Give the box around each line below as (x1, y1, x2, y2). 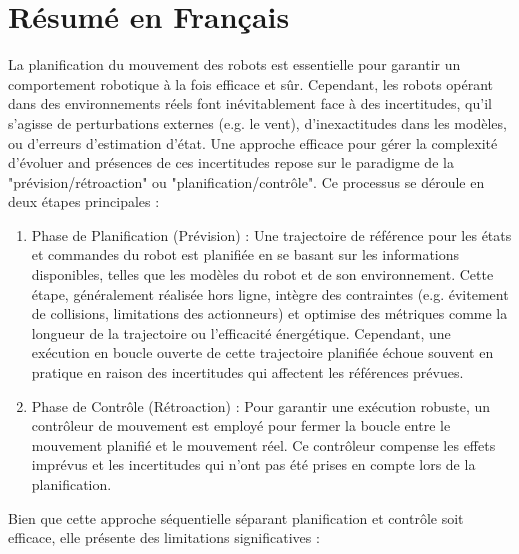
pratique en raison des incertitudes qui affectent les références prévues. (31, 362, 464, 383)
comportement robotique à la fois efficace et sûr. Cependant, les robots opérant (8, 73, 494, 94)
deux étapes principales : (8, 191, 160, 212)
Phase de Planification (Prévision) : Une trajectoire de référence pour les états (31, 224, 512, 245)
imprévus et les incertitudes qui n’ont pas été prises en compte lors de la (31, 454, 476, 475)
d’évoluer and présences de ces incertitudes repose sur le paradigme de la (8, 152, 454, 173)
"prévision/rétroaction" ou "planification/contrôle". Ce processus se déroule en (8, 171, 485, 192)
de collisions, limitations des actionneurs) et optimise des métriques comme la (31, 303, 508, 324)
